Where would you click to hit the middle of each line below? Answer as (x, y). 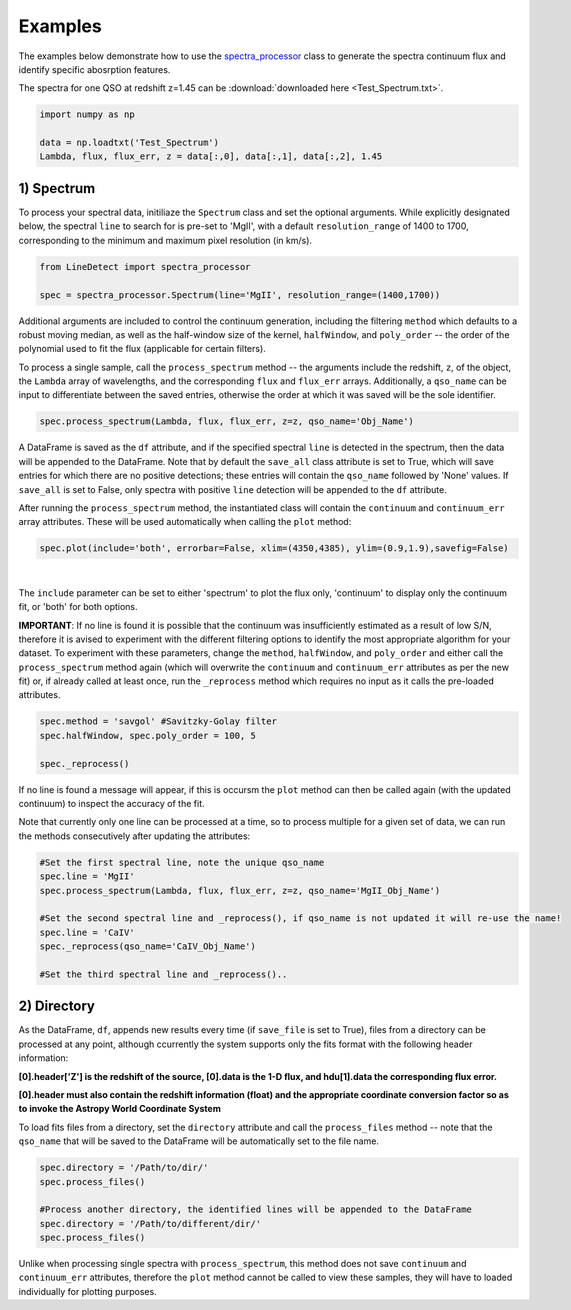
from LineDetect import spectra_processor (145, 266)
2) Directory (56, 1006)
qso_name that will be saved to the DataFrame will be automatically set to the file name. (199, 1141)
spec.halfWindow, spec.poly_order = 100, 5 (148, 735)
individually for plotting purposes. (87, 1291)
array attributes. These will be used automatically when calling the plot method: (185, 522)
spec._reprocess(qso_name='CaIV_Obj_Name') (148, 946)
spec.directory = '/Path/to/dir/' (124, 1168)
